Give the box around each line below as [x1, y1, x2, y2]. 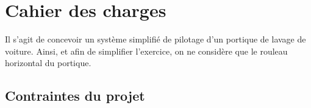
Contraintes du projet [5, 86, 145, 105]
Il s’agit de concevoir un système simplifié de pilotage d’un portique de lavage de [5, 33, 306, 46]
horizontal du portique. [5, 56, 91, 69]
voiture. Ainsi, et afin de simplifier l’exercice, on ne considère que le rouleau [5, 44, 288, 57]
